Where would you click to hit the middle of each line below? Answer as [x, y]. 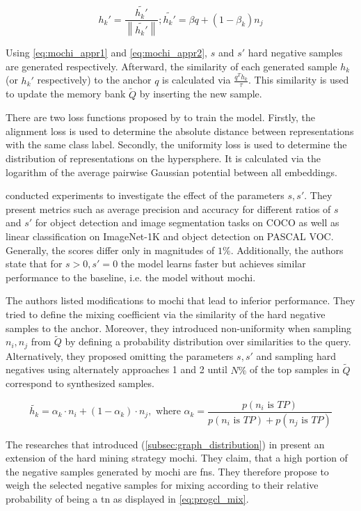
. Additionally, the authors [287, 250]
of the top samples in [295, 369]
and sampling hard [296, 355]
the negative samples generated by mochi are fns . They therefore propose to [167, 471]
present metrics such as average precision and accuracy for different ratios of [168, 209]
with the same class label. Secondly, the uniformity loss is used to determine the [176, 144]
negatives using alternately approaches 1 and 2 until [117, 369]
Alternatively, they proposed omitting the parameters [120, 355]
